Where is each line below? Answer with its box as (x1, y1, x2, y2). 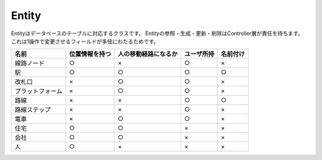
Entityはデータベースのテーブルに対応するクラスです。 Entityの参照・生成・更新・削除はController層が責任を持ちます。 (11, 30, 304, 37)
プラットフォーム (14, 87, 63, 95)
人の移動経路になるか (117, 50, 178, 58)
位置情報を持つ (69, 50, 112, 58)
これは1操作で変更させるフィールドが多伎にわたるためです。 (11, 37, 159, 45)
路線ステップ (14, 106, 51, 114)
